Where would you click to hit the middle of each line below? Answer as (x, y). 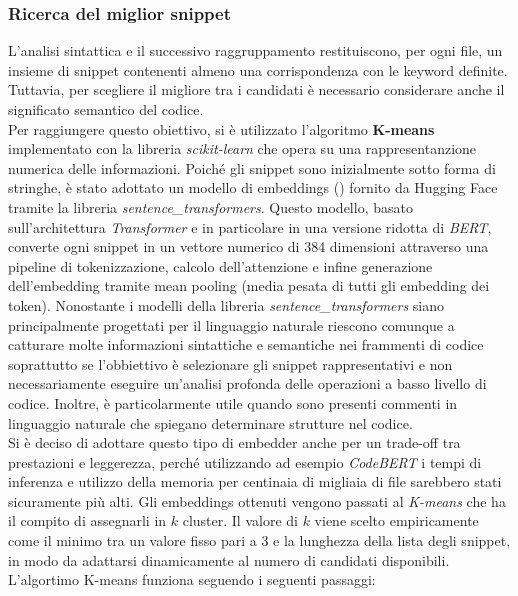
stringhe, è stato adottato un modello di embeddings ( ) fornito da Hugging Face (253, 187)
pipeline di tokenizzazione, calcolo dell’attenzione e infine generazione (220, 265)
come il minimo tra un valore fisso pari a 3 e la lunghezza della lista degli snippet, (259, 540)
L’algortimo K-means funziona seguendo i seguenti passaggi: (192, 579)
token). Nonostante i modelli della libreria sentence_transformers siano (226, 304)
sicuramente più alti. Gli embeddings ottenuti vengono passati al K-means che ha (257, 500)
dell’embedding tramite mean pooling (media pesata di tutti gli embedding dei (249, 285)
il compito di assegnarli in (87, 520)
